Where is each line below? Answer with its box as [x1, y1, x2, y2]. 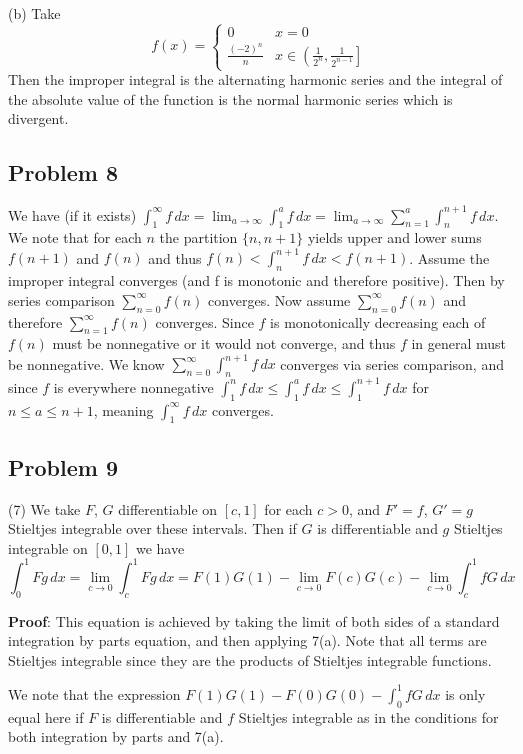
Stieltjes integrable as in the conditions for [238, 706, 499, 727]
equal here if [8, 706, 84, 727]
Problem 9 [8, 451, 118, 482]
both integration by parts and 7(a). [8, 726, 224, 747]
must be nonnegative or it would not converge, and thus [52, 333, 396, 354]
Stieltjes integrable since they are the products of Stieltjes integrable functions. [8, 649, 492, 670]
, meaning [93, 399, 154, 420]
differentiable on [118, 498, 218, 519]
